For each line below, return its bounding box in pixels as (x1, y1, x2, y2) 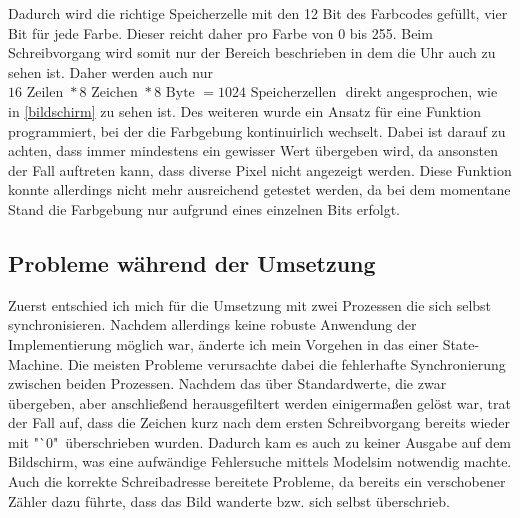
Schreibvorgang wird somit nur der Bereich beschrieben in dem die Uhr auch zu (8, 42, 496, 63)
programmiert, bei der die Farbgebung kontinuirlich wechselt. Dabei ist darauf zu (8, 120, 506, 141)
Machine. (8, 353, 64, 374)
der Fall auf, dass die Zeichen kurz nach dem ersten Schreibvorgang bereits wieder (8, 412, 511, 433)
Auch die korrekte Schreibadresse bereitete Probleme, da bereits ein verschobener (8, 471, 506, 492)
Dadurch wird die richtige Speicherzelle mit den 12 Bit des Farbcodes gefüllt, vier (8, 3, 508, 23)
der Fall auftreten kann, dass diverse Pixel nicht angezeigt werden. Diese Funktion (8, 159, 512, 180)
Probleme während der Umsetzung (8, 247, 376, 278)
